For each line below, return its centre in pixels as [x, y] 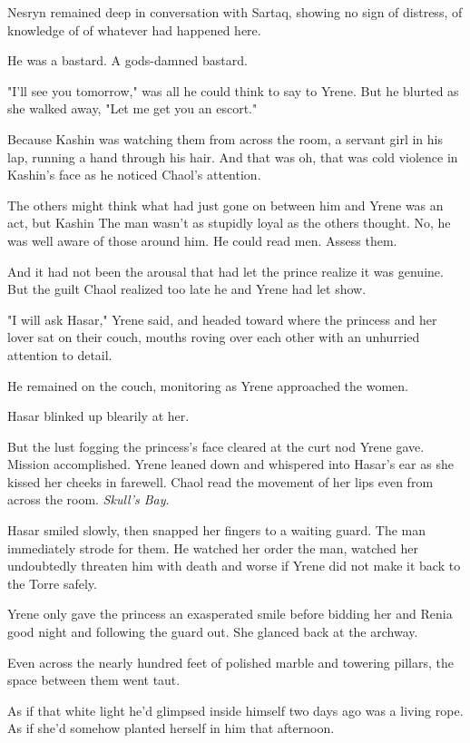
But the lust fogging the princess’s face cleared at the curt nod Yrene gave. [216, 446]
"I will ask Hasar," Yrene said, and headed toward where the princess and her [222, 319]
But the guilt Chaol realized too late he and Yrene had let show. [187, 289]
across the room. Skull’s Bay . [88, 499]
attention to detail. [60, 354]
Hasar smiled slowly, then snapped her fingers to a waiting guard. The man [216, 530]
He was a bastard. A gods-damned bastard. [127, 60]
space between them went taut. [94, 680]
